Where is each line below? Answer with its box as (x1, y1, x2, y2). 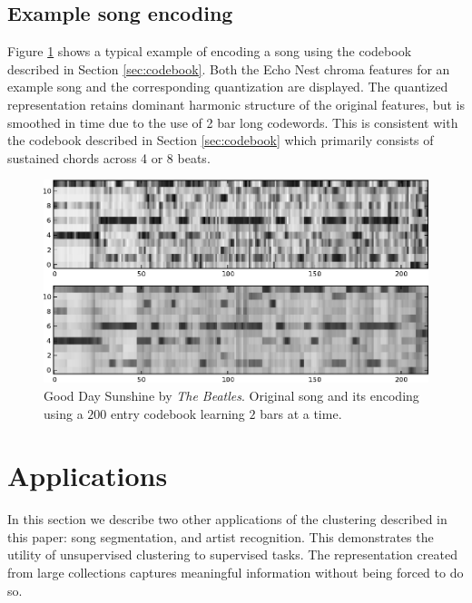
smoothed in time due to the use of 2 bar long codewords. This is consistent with (7, 112, 458, 131)
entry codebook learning (110, 404, 245, 423)
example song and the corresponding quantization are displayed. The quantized (7, 77, 448, 96)
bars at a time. (260, 404, 342, 423)
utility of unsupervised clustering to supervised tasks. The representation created (7, 545, 457, 564)
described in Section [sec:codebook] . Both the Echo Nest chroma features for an (7, 59, 450, 78)
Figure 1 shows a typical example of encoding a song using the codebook (7, 42, 412, 61)
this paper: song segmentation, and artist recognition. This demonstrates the (7, 527, 434, 546)
